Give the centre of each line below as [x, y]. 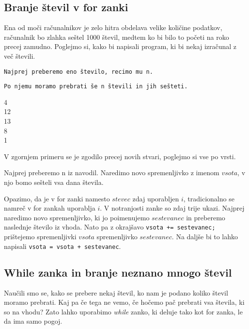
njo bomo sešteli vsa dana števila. [54, 182]
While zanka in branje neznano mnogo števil [118, 272]
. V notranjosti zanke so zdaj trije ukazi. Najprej [172, 208]
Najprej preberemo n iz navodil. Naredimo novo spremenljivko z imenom [112, 173]
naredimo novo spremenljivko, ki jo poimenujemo [77, 217]
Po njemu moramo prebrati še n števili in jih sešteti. [96, 87]
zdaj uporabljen [156, 198]
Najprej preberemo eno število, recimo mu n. [78, 72]
